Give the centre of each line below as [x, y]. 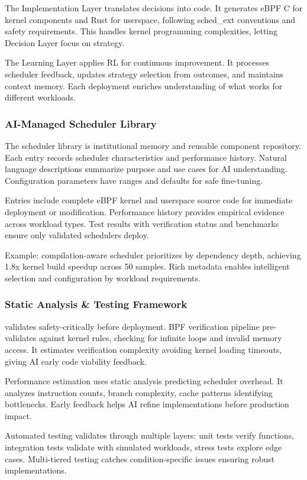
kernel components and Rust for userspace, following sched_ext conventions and [150, 19]
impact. [18, 415]
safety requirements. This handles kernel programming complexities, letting [141, 31]
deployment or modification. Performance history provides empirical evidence [145, 211]
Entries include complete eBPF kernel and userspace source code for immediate [149, 200]
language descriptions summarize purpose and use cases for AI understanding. [146, 169]
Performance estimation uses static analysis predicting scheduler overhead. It [144, 381]
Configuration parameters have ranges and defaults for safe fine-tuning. [134, 180]
